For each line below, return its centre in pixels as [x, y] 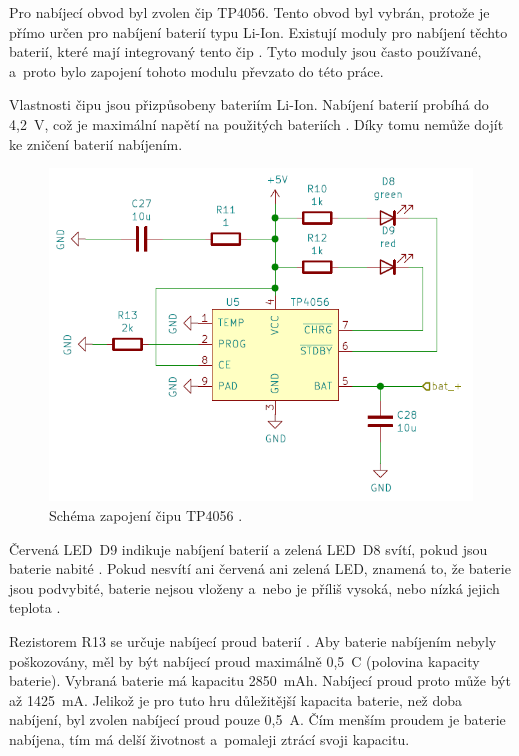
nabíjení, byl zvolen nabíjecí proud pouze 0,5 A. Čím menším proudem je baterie [257, 719]
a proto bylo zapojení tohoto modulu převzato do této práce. [196, 70]
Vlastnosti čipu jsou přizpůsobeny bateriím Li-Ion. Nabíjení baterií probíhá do [249, 104]
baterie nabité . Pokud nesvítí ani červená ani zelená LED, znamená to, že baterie [260, 568]
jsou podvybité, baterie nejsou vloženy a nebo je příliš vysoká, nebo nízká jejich [254, 587]
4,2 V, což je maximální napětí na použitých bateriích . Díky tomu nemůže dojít [256, 123]
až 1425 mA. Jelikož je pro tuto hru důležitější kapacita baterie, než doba [236, 699]
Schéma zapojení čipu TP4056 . [146, 515]
